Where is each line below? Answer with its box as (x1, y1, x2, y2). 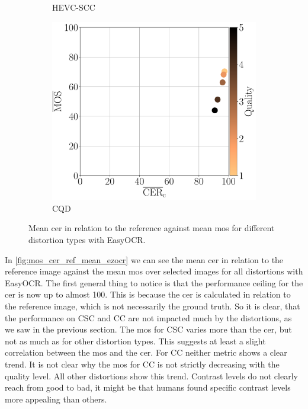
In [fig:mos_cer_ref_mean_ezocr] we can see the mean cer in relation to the (5, 253, 284, 266)
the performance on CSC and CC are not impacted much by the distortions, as (5, 311, 292, 324)
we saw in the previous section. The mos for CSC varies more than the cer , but (5, 323, 292, 335)
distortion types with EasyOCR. (28, 234, 146, 246)
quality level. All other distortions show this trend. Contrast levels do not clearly (5, 369, 298, 382)
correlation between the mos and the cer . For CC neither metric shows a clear (5, 346, 287, 359)
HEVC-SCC (52, 1, 95, 13)
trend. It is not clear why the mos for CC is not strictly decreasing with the (5, 357, 280, 370)
